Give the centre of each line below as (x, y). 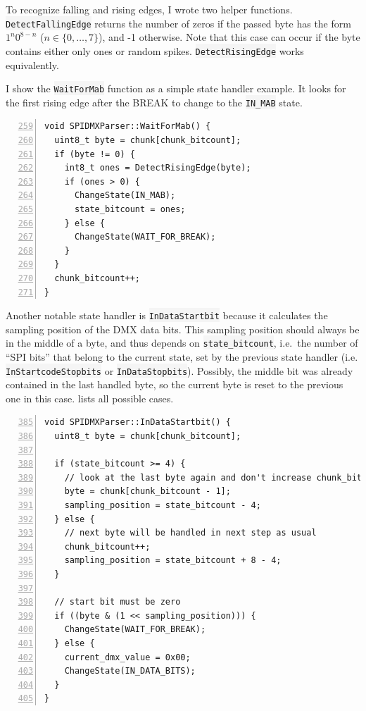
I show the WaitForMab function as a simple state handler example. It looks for (176, 88)
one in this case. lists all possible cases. (90, 398)
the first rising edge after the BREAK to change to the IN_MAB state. (154, 102)
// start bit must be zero (118, 602)
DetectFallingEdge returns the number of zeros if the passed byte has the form (178, 23)
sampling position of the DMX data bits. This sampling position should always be (183, 329)
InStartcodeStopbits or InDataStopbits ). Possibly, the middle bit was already (179, 370)
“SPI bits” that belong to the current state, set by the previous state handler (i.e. (182, 357)
